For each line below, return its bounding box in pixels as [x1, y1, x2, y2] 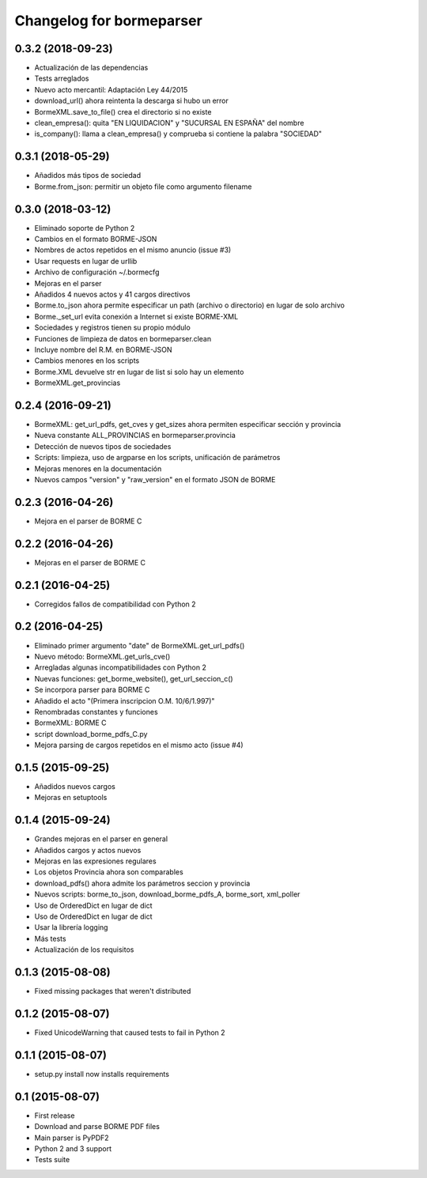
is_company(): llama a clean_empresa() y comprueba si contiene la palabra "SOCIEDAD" [34, 129, 323, 138]
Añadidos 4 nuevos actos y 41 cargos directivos [34, 289, 191, 299]
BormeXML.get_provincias [34, 378, 121, 387]
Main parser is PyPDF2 [34, 1133, 110, 1142]
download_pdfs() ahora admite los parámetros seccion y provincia [34, 878, 251, 888]
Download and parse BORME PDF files [34, 1122, 160, 1131]
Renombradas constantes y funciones [34, 707, 158, 716]
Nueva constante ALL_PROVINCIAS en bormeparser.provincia [34, 431, 236, 440]
